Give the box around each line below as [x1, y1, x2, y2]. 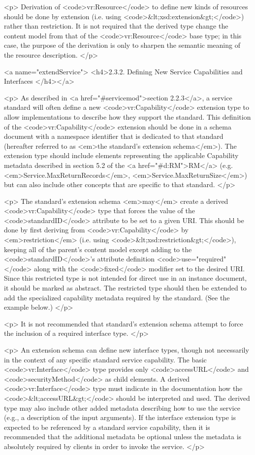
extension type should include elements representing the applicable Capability [4, 150, 239, 161]
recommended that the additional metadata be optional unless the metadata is [4, 431, 242, 442]
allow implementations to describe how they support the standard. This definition [4, 111, 251, 122]
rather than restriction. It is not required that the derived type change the [4, 21, 228, 31]
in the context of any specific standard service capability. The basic [4, 354, 207, 364]
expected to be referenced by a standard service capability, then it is [4, 422, 210, 432]
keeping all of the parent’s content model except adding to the [4, 244, 192, 254]
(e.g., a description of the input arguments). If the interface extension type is [4, 412, 236, 422]
